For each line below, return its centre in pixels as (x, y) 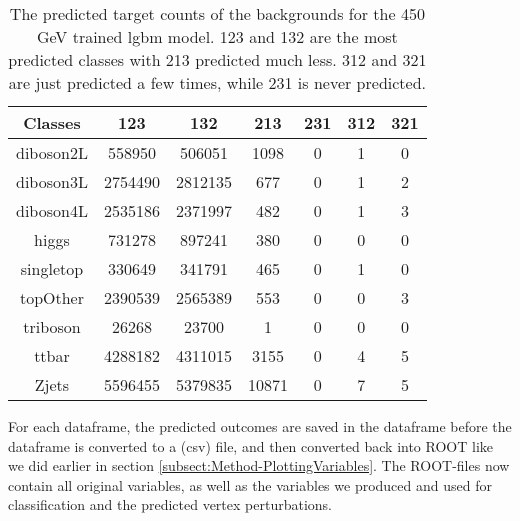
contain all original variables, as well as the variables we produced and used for (250, 484)
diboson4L (52, 210)
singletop (52, 268)
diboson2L (52, 152)
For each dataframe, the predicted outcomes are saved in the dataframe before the (260, 426)
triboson (52, 326)
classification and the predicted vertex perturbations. (170, 504)
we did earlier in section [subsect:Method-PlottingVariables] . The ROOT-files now (259, 465)
